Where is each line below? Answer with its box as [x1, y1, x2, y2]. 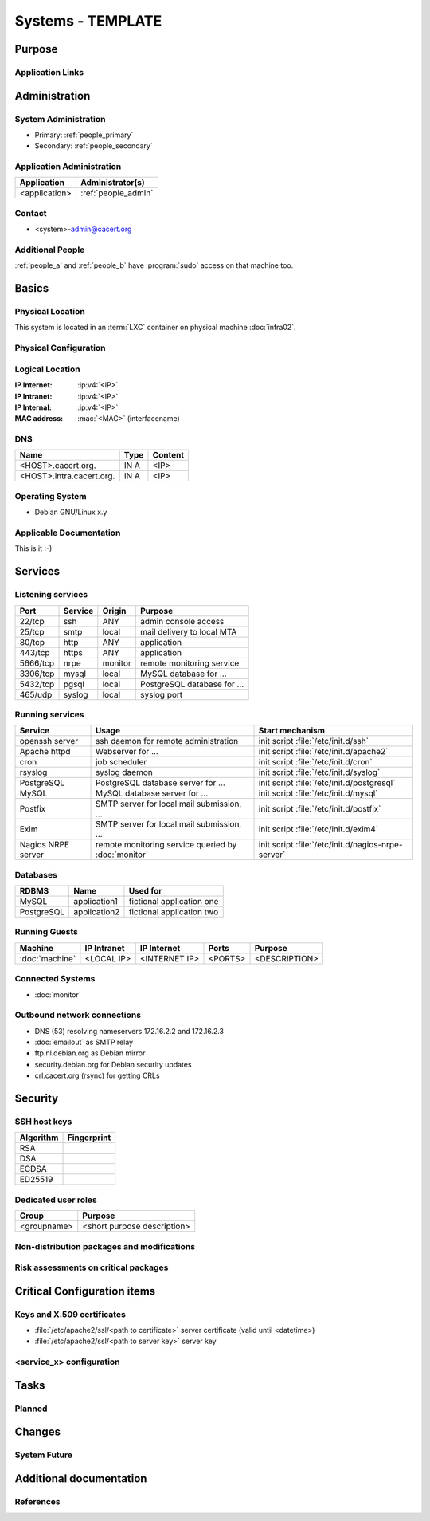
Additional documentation [14, 1472, 147, 1485]
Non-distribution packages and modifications [14, 1240, 195, 1252]
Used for [128, 886, 162, 897]
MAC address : [14, 414, 64, 423]
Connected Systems [14, 973, 96, 985]
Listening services [14, 589, 88, 600]
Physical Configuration [14, 343, 107, 354]
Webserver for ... [95, 746, 158, 757]
